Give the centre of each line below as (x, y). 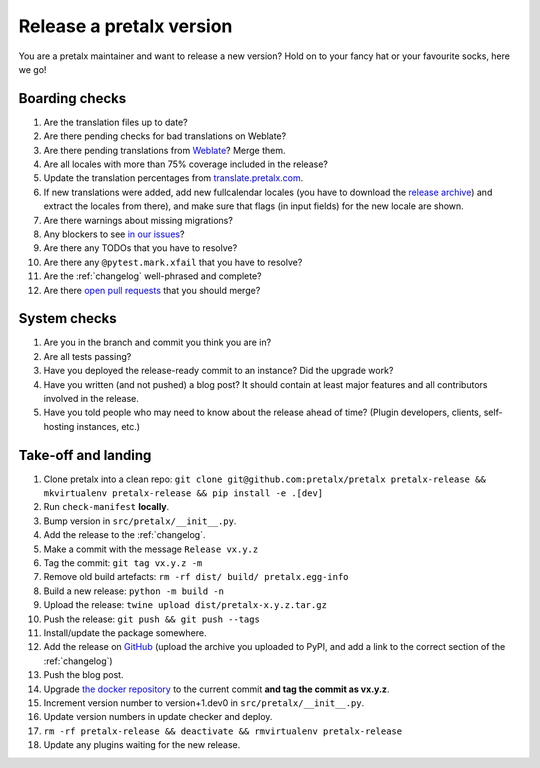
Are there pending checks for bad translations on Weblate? (165, 136)
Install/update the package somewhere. (125, 632)
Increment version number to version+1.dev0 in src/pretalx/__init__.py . (204, 702)
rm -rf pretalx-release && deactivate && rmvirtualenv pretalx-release (223, 731)
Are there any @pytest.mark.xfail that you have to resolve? (173, 262)
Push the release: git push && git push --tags (151, 619)
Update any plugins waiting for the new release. (142, 745)
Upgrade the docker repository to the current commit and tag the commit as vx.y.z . (216, 689)
